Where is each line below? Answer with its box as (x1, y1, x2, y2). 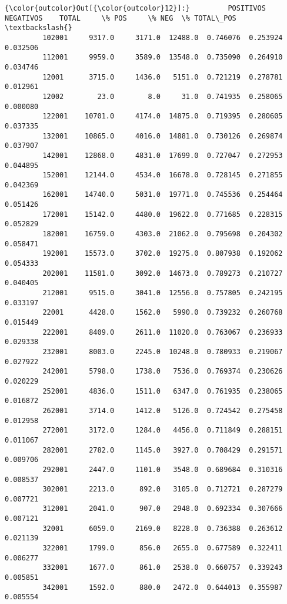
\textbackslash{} (5, 24, 72, 32)
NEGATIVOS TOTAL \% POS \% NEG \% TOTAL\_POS (5, 14, 236, 22)
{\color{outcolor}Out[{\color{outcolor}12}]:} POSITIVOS (5, 4, 266, 12)
